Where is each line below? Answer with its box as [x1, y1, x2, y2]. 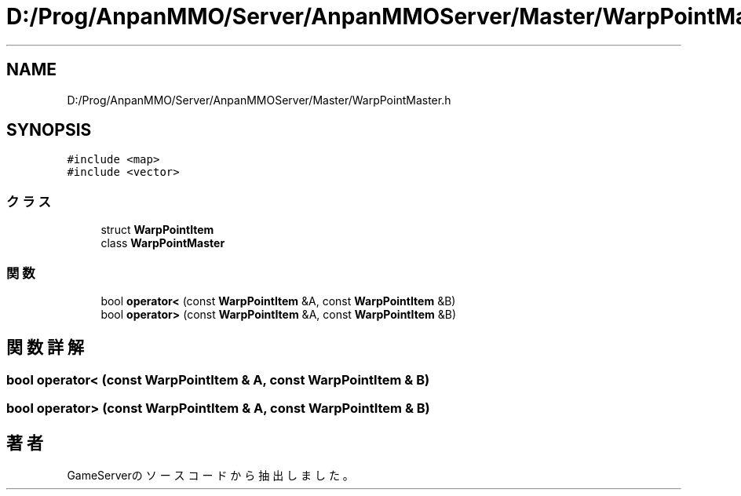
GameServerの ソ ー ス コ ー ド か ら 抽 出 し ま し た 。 [67, 469, 354, 482]
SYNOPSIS [6, 120, 92, 140]
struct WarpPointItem [100, 223, 214, 237]
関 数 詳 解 [6, 337, 84, 358]
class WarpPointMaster [100, 236, 225, 250]
